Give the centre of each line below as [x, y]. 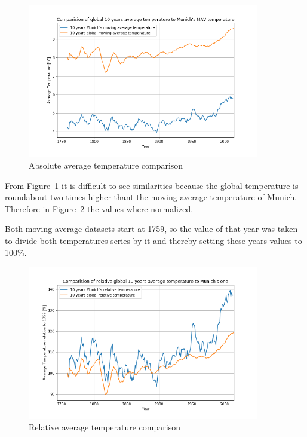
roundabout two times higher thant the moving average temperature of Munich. [151, 197]
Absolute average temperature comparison [106, 165]
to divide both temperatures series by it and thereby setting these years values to [153, 240]
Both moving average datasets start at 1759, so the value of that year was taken [151, 229]
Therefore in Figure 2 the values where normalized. [99, 208]
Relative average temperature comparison [105, 427]
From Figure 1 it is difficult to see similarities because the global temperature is [152, 185]
